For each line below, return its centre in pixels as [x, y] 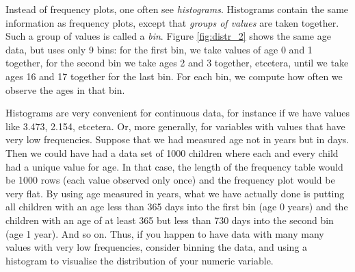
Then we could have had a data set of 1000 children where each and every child [172, 152]
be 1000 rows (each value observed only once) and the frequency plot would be [170, 180]
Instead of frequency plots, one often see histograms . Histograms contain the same [177, 9]
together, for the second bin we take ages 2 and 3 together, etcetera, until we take [177, 63]
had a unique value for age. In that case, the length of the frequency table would [174, 166]
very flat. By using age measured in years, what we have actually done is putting [175, 193]
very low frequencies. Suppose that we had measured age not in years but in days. [177, 139]
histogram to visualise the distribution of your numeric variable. [140, 260]
